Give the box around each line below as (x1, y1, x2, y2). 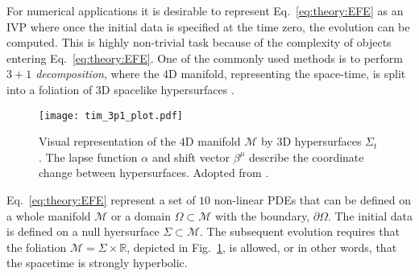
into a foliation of (6, 80, 93, 97)
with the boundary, (214, 207, 310, 224)
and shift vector (151, 148, 230, 165)
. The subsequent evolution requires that (199, 223, 400, 240)
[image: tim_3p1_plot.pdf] (39, 109, 183, 122)
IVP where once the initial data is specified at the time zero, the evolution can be (6, 18, 410, 35)
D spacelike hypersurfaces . (101, 80, 234, 97)
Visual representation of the (39, 133, 176, 150)
